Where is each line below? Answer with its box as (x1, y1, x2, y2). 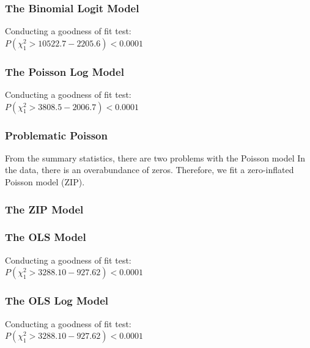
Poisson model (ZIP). (5, 176, 85, 188)
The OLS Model (5, 229, 86, 245)
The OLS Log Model (5, 293, 109, 308)
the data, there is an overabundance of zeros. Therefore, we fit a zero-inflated (5, 163, 294, 176)
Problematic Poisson (5, 127, 108, 143)
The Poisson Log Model (5, 64, 124, 79)
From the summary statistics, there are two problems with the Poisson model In (5, 151, 306, 164)
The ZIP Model (5, 201, 84, 217)
